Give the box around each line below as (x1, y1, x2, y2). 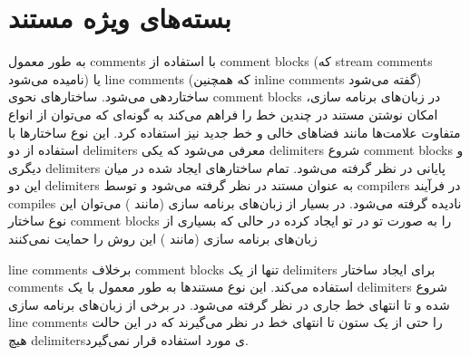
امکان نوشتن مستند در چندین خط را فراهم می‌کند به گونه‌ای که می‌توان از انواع (8, 104, 438, 123)
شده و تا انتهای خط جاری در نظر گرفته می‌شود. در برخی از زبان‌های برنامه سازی (8, 294, 450, 313)
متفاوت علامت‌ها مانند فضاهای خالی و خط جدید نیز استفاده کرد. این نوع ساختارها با (8, 122, 461, 141)
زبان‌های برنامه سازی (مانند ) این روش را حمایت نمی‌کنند (8, 229, 318, 248)
